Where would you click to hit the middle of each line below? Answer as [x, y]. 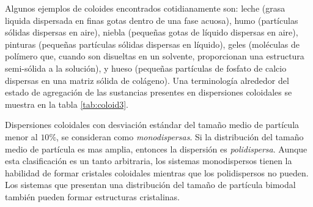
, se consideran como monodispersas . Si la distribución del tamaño [180, 136]
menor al [21, 136]
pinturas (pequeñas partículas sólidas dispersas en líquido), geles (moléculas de [152, 44]
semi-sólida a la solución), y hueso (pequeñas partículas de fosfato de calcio [146, 68]
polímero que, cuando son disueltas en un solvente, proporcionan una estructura [155, 56]
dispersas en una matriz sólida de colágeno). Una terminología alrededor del [147, 80]
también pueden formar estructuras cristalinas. [92, 196]
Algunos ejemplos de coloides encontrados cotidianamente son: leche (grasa [145, 8]
